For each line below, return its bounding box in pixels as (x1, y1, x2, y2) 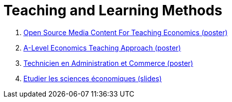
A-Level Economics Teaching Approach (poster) (23, 43, 181, 52)
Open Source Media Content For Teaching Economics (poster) (23, 28, 228, 37)
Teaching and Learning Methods (3, 2, 223, 19)
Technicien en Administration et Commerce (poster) (23, 58, 193, 67)
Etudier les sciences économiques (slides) (23, 74, 162, 83)
